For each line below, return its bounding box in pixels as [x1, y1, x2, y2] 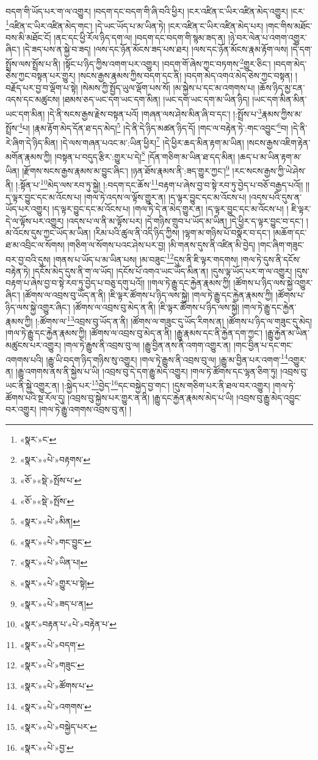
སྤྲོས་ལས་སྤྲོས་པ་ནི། [5, 57, 60, 70]
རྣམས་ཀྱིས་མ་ [261, 107, 303, 120]
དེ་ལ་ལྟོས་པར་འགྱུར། [5, 214, 64, 227]
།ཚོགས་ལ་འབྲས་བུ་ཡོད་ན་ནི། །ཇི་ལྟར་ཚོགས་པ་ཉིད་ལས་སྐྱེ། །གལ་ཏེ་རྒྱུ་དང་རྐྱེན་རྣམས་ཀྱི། [23, 288, 273, 301]
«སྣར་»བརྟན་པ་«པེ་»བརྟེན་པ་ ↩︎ [20, 618, 117, 630]
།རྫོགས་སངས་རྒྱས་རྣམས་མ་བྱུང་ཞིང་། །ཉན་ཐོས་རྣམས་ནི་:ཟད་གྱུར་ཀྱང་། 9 [22, 163, 229, 177]
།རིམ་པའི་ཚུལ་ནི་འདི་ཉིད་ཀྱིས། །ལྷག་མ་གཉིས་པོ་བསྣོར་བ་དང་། [93, 226, 270, 239]
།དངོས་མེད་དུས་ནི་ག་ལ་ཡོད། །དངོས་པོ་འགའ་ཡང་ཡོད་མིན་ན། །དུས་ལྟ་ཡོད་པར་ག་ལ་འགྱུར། [32, 264, 292, 277]
